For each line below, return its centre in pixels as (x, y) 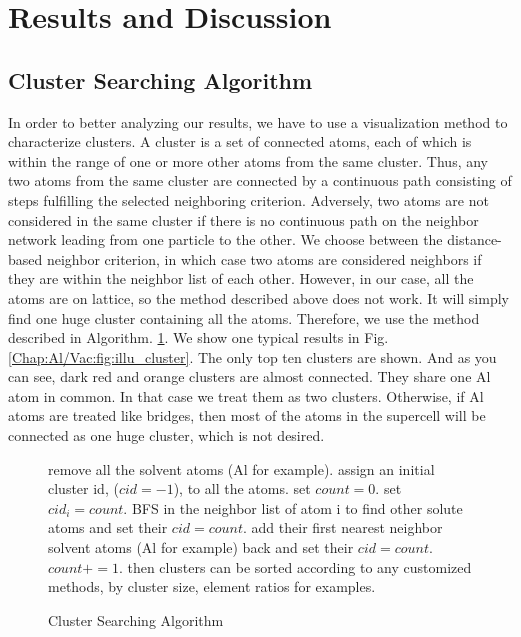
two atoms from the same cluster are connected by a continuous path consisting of (260, 180)
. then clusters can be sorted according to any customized (295, 566)
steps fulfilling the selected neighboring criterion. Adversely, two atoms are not (248, 199)
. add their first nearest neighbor (343, 527)
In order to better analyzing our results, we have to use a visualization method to (258, 121)
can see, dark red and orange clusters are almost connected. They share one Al (249, 376)
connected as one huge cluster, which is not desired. (166, 435)
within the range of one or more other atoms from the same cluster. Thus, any (248, 160)
